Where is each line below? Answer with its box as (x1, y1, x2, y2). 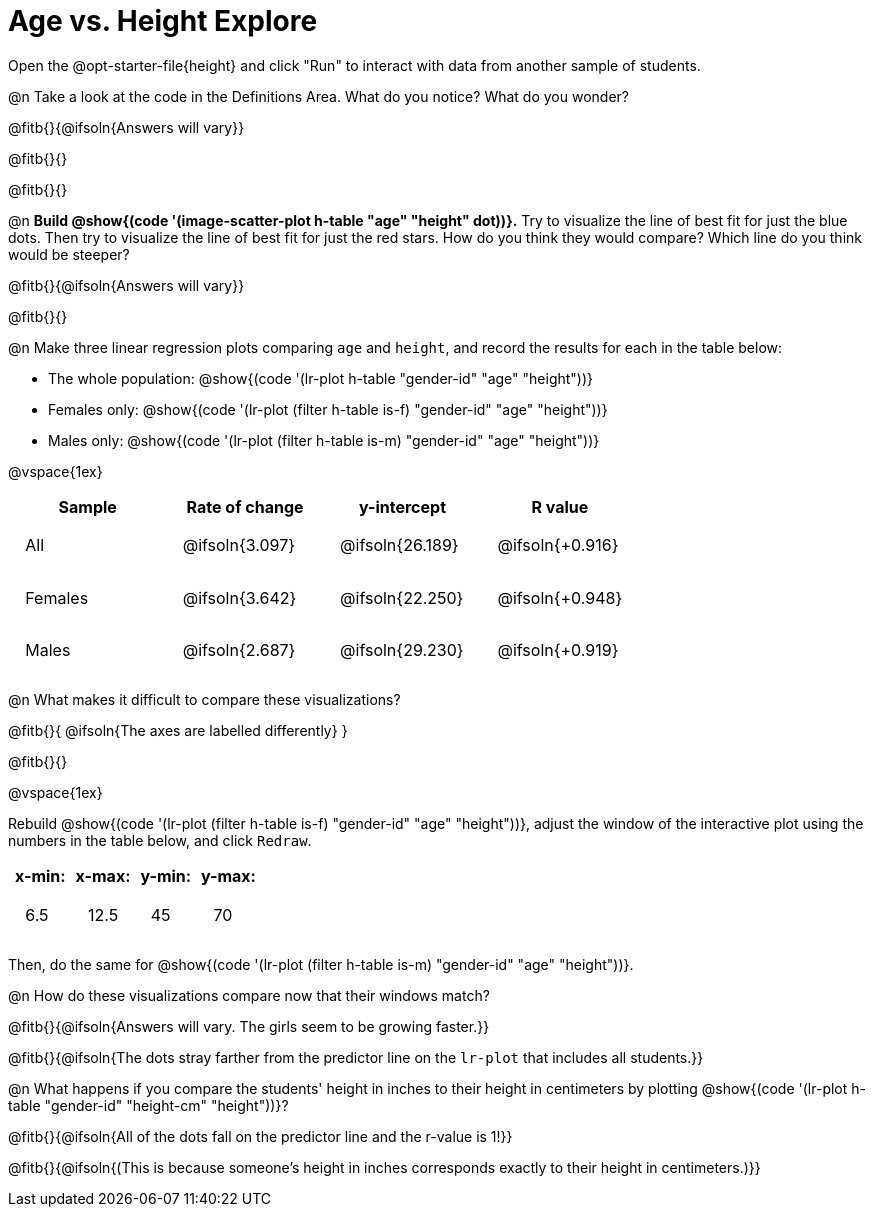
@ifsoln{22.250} (340, 587, 464, 608)
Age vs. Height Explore (8, 4, 318, 38)
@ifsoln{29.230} (340, 640, 464, 661)
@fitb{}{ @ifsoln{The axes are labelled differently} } (8, 722, 348, 740)
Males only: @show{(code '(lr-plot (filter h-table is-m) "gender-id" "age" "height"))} (48, 431, 600, 449)
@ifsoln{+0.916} (497, 535, 619, 556)
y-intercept (358, 496, 446, 517)
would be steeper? (8, 245, 130, 263)
